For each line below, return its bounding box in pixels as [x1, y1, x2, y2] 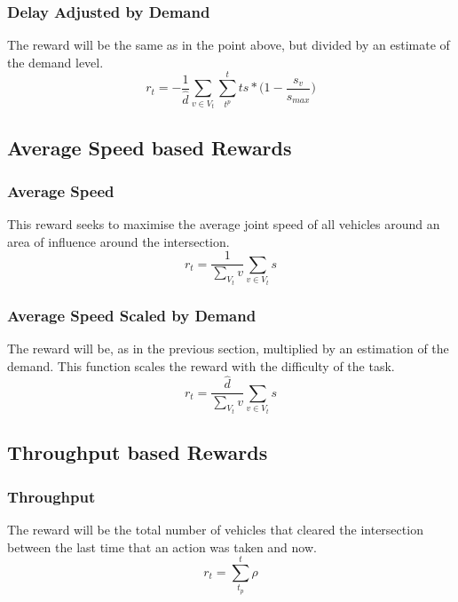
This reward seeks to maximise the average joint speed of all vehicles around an [7, 215, 440, 234]
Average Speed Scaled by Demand [7, 304, 257, 326]
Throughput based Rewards [7, 439, 268, 466]
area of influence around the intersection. [7, 232, 230, 250]
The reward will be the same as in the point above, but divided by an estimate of [7, 36, 450, 54]
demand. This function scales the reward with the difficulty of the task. [7, 356, 395, 375]
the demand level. [7, 52, 104, 71]
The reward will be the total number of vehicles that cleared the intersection [7, 519, 423, 538]
